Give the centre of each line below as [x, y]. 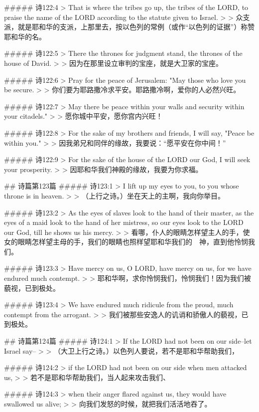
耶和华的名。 [25, 36]
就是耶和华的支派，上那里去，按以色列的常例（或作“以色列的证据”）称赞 [136, 27]
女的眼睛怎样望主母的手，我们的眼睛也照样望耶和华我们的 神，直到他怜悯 [126, 242]
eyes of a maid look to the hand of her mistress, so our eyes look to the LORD [124, 222]
